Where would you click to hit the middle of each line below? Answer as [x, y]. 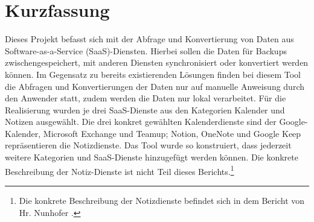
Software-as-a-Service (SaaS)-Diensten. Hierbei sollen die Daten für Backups [146, 50]
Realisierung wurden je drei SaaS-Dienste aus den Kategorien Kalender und [145, 109]
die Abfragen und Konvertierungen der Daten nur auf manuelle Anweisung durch [155, 86]
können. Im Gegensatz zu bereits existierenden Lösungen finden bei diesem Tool [153, 74]
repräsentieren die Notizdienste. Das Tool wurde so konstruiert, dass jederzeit [148, 145]
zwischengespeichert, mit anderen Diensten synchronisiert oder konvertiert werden [157, 62]
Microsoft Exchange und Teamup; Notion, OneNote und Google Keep [172, 133]
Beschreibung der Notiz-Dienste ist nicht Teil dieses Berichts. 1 [120, 170]
